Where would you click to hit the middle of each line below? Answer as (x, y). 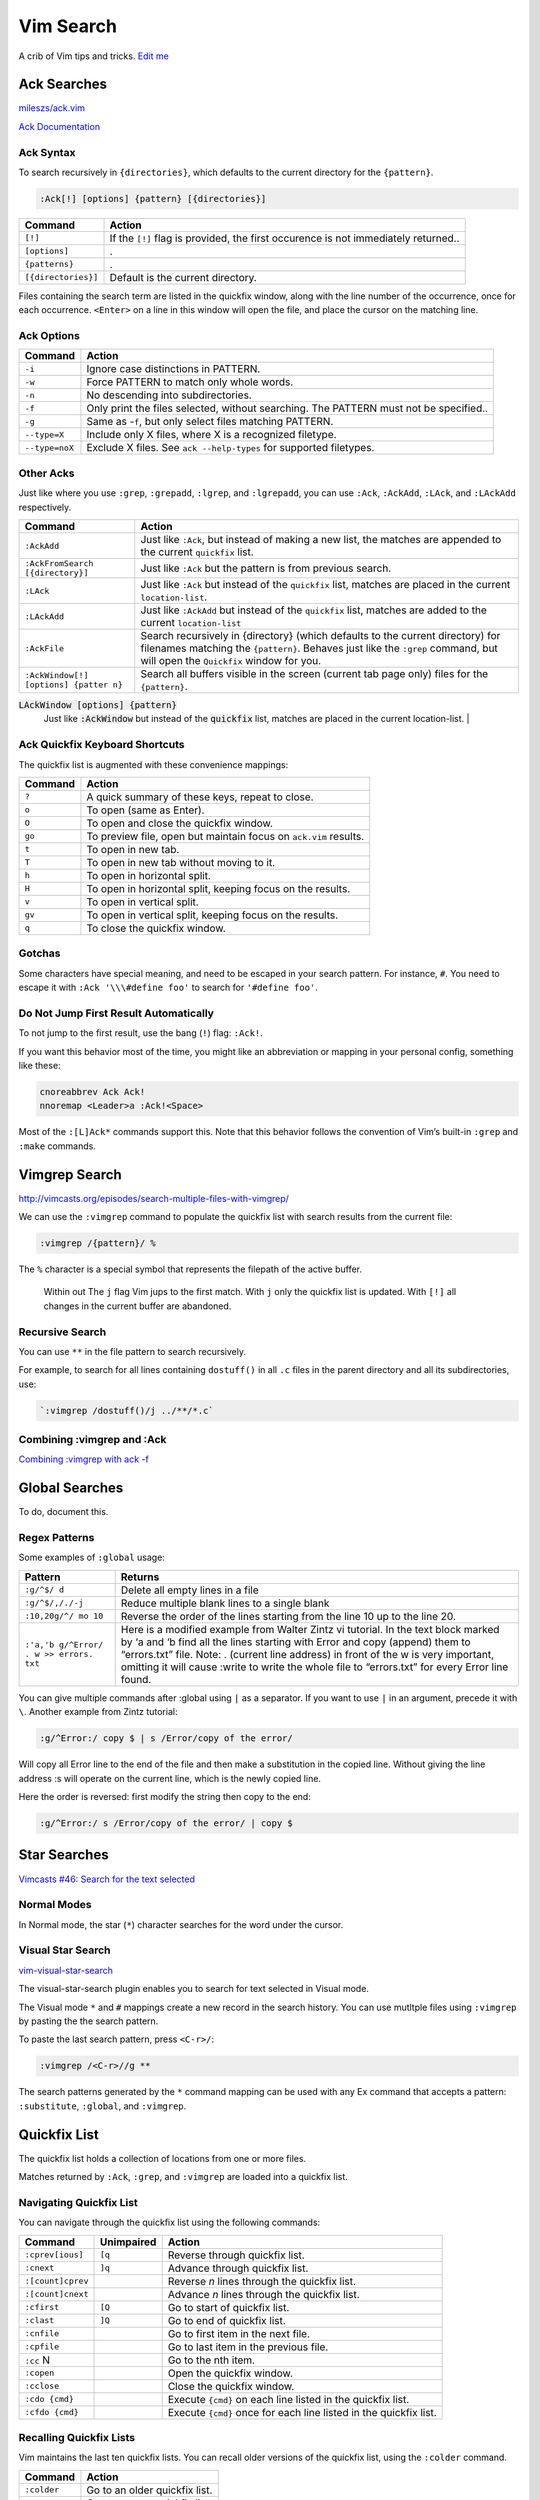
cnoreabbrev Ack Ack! (92, 1091)
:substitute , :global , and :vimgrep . (102, 2106)
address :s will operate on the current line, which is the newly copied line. (170, 1778)
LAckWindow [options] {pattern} (97, 705)
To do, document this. (63, 1512)
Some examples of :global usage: (91, 1557)
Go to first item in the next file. (238, 2333)
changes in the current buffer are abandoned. (137, 1306)
